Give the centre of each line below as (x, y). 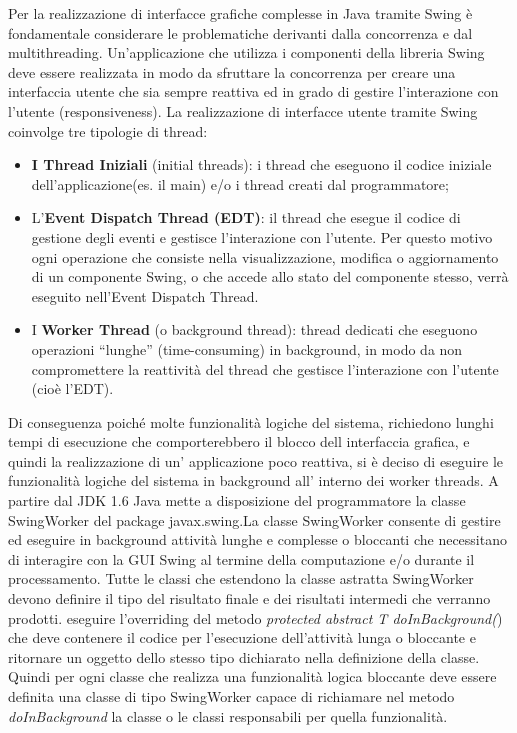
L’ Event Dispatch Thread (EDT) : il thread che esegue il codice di (246, 217)
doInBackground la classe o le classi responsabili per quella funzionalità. (228, 715)
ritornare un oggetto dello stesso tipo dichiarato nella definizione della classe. (244, 656)
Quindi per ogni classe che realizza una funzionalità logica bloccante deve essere (252, 676)
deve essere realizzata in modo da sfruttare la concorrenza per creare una (232, 71)
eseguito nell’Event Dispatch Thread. (145, 295)
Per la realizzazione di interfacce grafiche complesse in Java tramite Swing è (240, 13)
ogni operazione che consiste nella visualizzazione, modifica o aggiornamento (265, 256)
